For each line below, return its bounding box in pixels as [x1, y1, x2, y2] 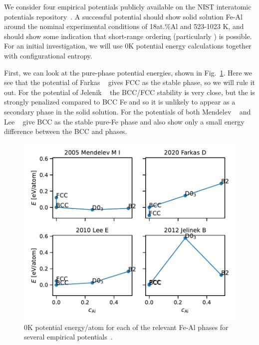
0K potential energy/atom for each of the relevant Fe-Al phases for [24, 321, 229, 332]
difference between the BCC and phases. [4, 126, 127, 136]
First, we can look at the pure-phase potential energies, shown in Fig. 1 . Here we [4, 67, 253, 77]
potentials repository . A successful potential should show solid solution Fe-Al [4, 11, 243, 21]
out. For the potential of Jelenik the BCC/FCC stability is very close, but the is [4, 86, 255, 97]
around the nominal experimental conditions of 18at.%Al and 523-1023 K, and [4, 21, 244, 31]
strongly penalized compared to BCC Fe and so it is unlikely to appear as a [4, 96, 236, 107]
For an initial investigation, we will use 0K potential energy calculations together [4, 40, 252, 51]
